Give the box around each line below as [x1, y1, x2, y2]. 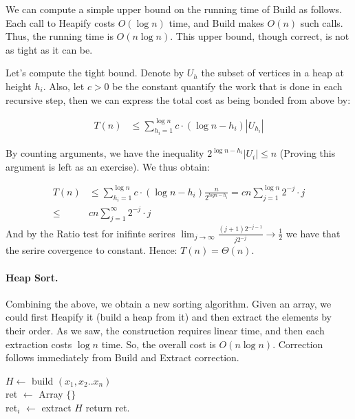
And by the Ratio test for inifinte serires [6, 226, 175, 240]
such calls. [300, 15, 343, 30]
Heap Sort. [6, 270, 58, 284]
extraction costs [6, 336, 72, 351]
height [6, 78, 32, 93]
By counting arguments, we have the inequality [6, 146, 204, 160]
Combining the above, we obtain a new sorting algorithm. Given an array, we [6, 296, 332, 310]
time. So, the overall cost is [101, 336, 216, 351]
